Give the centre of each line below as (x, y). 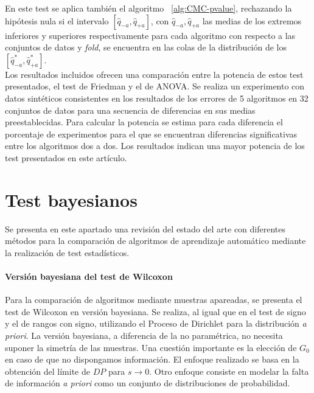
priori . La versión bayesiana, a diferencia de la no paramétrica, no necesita (144, 336)
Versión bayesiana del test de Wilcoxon (89, 276)
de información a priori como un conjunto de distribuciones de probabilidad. (148, 383)
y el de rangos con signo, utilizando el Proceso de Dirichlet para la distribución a (156, 323)
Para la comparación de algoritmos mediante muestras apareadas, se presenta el (154, 300)
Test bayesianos (71, 199)
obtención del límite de (47, 371)
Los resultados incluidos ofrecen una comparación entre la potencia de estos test (154, 74)
